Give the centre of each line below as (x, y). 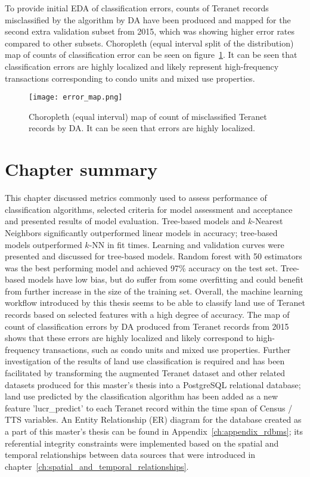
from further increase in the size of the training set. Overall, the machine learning (154, 291)
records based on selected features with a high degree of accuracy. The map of (147, 315)
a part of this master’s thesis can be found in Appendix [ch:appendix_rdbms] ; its (154, 431)
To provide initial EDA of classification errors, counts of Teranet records (137, 8)
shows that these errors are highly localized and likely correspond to (129, 338)
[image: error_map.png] (76, 97)
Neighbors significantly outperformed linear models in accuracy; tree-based (141, 232)
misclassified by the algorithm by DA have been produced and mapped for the (148, 19)
